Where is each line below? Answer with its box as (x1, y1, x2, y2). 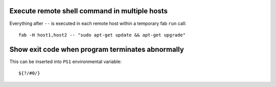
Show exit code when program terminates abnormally (9, 45, 184, 53)
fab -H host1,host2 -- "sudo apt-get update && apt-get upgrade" (18, 32, 186, 38)
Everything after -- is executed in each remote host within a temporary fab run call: (9, 20, 187, 26)
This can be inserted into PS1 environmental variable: (9, 59, 122, 65)
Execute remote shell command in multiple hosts (9, 7, 168, 15)
